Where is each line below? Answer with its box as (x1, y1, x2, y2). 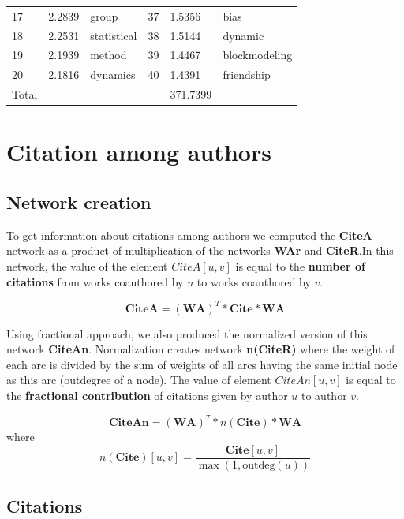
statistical (90, 27, 137, 43)
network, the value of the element (6, 257, 168, 274)
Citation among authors (6, 136, 271, 168)
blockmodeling (223, 47, 293, 63)
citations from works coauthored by (6, 273, 184, 289)
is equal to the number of (235, 257, 365, 274)
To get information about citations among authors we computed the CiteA (6, 226, 372, 243)
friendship (223, 66, 271, 83)
